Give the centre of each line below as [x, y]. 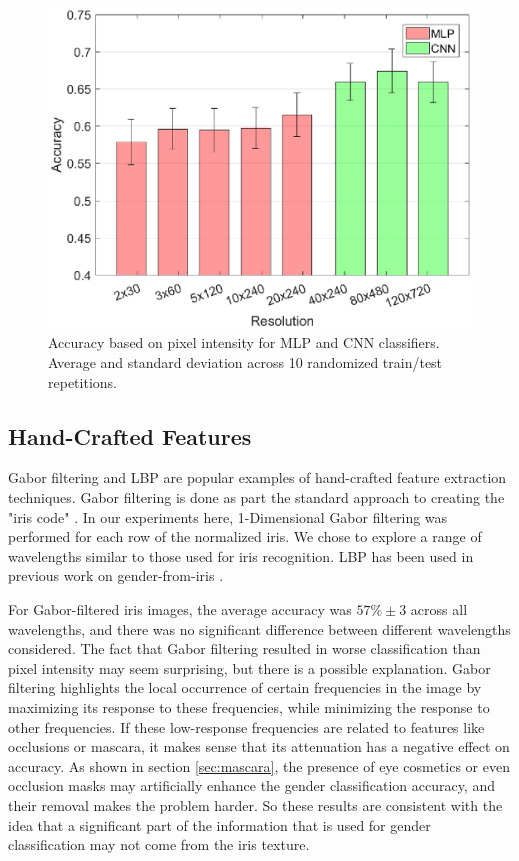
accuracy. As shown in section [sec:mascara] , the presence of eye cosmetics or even [259, 765]
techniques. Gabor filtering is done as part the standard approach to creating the [256, 497]
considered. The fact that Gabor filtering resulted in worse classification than [244, 648]
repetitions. [82, 381]
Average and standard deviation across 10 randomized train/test [245, 362]
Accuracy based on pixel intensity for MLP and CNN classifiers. [244, 342]
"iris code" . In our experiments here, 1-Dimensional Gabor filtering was [228, 516]
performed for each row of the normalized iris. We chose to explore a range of [245, 536]
